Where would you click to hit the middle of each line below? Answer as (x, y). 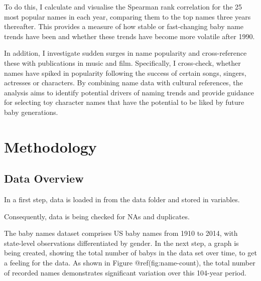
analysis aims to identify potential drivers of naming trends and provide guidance (129, 92)
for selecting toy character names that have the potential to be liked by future (124, 102)
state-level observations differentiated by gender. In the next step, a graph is (121, 243)
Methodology (50, 146)
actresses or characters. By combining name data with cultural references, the (123, 83)
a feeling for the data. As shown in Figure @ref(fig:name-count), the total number (130, 263)
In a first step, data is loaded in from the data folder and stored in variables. (122, 199)
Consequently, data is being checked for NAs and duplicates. (97, 216)
